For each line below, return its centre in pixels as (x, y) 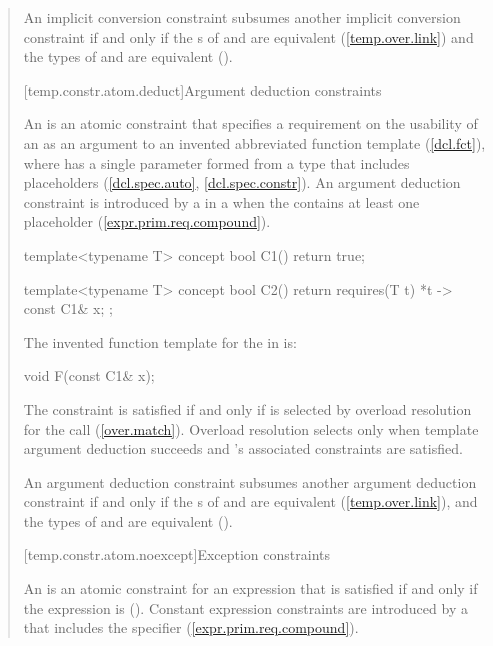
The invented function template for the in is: (160, 341)
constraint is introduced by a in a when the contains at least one (221, 201)
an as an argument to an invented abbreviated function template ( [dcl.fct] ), (254, 142)
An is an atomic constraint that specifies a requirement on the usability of (250, 123)
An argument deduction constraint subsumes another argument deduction (250, 481)
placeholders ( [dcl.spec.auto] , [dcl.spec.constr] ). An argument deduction (242, 182)
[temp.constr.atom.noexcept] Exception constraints (176, 554)
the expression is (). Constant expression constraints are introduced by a (245, 607)
